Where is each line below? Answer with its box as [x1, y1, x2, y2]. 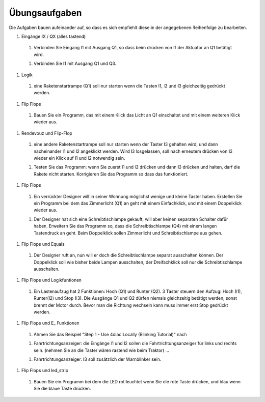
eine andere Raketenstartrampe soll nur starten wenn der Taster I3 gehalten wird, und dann [33, 142, 218, 147]
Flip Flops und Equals [21, 241, 65, 247]
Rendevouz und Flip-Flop [21, 130, 73, 136]
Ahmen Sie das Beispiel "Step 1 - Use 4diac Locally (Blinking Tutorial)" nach [33, 331, 187, 337]
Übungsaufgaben [9, 7, 82, 18]
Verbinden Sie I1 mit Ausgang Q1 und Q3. [33, 60, 116, 66]
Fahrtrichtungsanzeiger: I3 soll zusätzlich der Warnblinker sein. [33, 356, 161, 362]
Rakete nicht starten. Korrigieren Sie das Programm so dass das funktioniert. [33, 171, 188, 177]
